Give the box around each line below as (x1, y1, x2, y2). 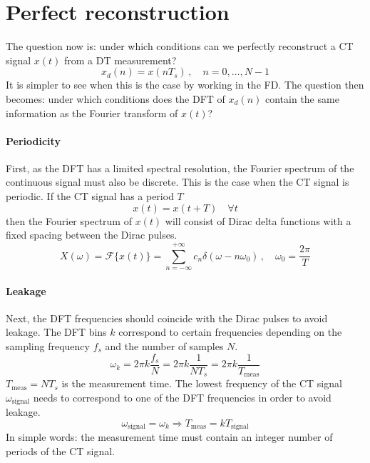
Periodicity (6, 133, 61, 148)
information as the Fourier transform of (6, 105, 178, 120)
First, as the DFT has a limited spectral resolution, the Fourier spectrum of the (6, 160, 354, 175)
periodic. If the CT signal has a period (6, 189, 174, 204)
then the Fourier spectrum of (6, 213, 132, 228)
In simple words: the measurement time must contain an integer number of (6, 429, 333, 444)
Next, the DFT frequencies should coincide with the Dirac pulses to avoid (6, 310, 328, 325)
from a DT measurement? (63, 52, 177, 67)
